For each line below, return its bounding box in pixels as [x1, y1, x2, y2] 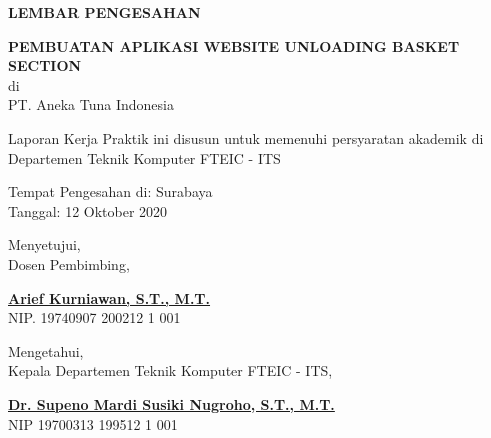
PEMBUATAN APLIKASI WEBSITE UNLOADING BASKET [8, 35, 460, 56]
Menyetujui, [8, 234, 81, 255]
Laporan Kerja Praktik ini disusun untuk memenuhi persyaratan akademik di [8, 127, 484, 148]
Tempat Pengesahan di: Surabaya [8, 181, 213, 202]
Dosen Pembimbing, [8, 253, 130, 274]
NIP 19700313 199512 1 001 [8, 413, 178, 434]
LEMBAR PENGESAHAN [8, 2, 201, 22]
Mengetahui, [8, 340, 84, 361]
